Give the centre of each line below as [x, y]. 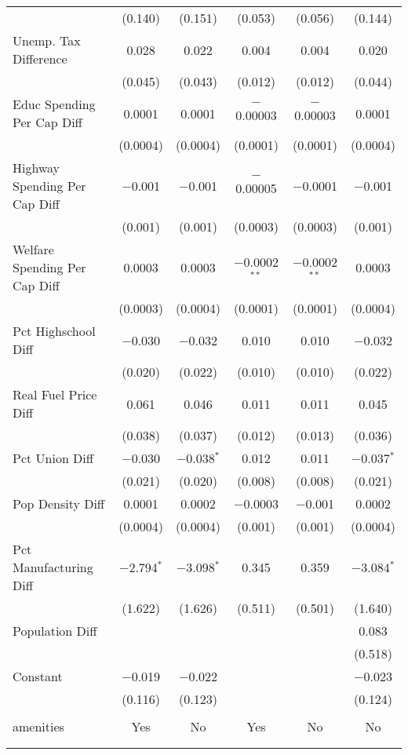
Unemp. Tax [47, 40]
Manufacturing [53, 567]
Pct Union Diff [53, 458]
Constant [38, 676]
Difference [40, 58]
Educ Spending [54, 104]
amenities [38, 726]
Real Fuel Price [55, 394]
